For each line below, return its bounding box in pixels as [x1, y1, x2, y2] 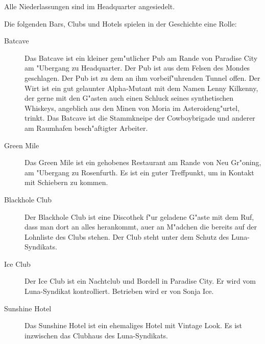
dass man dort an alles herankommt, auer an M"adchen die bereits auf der [25, 221, 257, 232]
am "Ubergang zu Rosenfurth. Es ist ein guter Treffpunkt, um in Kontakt [25, 167, 254, 177]
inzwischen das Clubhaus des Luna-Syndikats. [25, 330, 168, 340]
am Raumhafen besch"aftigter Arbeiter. [25, 122, 148, 133]
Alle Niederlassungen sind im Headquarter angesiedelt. [4, 1, 175, 11]
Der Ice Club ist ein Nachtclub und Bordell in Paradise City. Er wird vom [25, 276, 256, 286]
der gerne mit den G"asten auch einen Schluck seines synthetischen [25, 93, 234, 103]
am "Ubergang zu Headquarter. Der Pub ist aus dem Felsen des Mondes [25, 62, 250, 73]
